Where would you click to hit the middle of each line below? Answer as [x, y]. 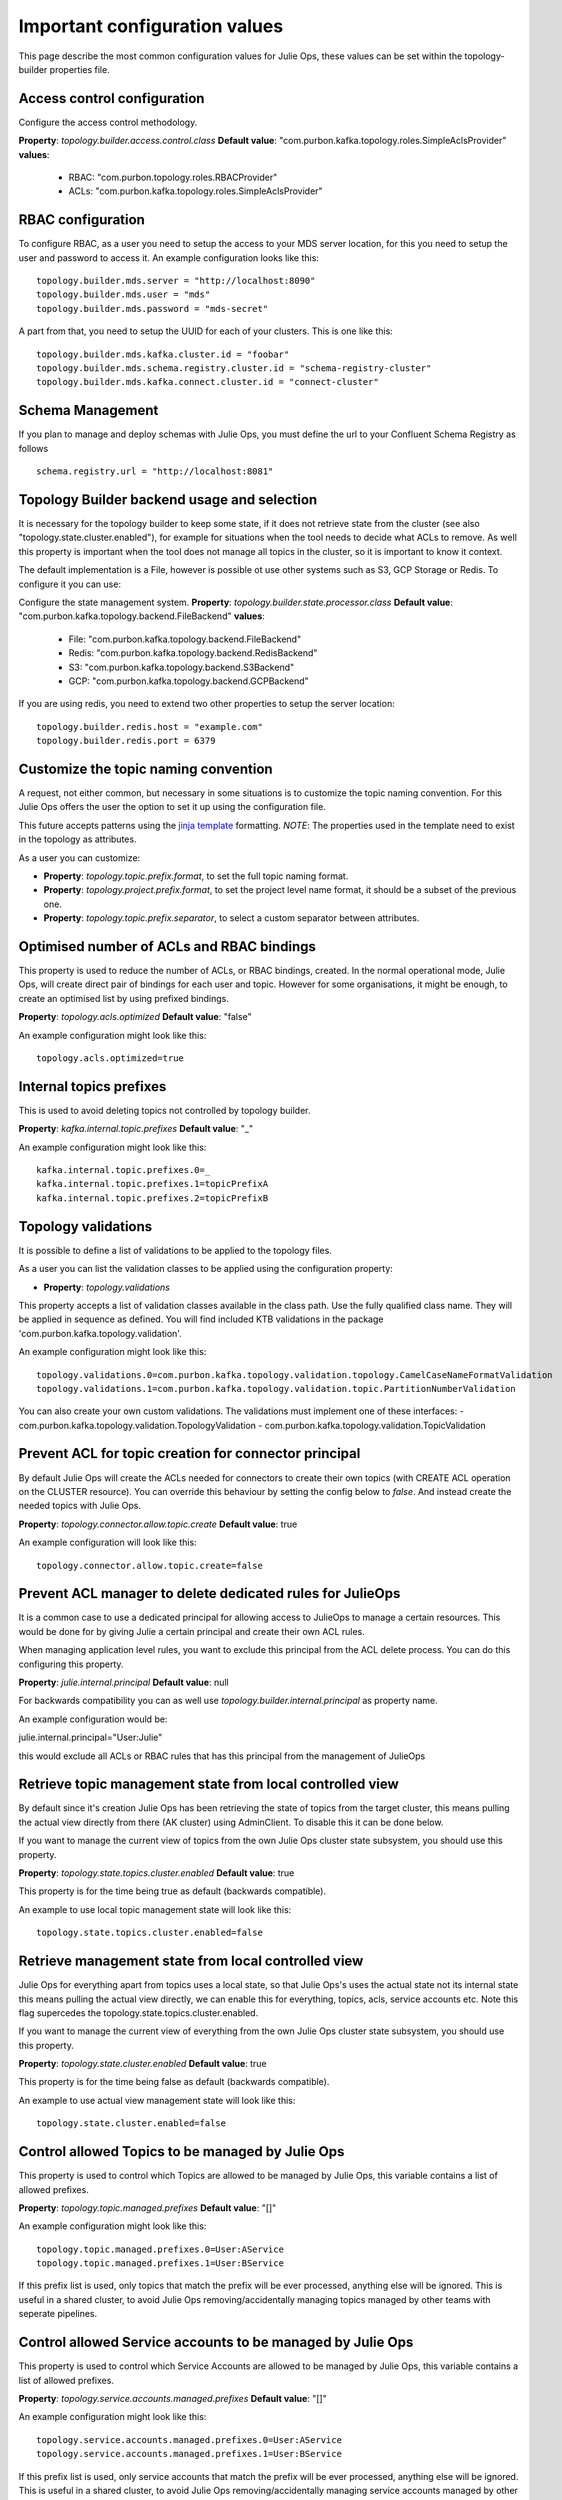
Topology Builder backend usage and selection [168, 499]
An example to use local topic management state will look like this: [155, 1909]
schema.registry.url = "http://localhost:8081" [155, 471]
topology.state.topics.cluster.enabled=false [150, 1933]
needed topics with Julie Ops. [80, 1506]
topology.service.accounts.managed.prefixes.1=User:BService [189, 2454]
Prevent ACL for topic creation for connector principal [189, 1453]
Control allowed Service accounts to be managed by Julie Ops [216, 2342]
